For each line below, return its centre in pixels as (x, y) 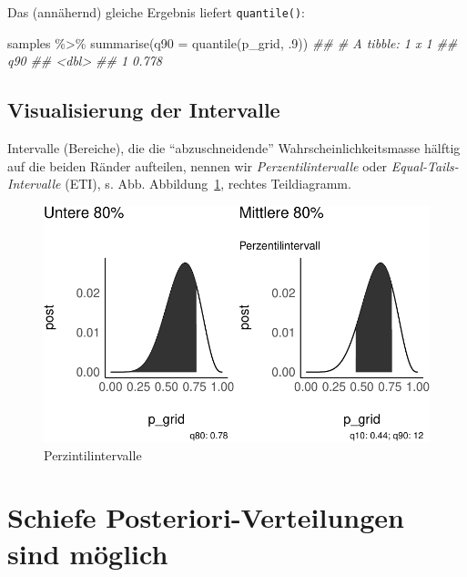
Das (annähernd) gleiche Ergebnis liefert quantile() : (157, 12)
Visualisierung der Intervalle (144, 110)
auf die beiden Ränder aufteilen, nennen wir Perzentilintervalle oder (198, 165)
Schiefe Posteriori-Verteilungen (206, 517)
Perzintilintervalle (93, 454)
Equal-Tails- (425, 165)
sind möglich (88, 553)
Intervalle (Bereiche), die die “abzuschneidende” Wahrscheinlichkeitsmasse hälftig (234, 148)
